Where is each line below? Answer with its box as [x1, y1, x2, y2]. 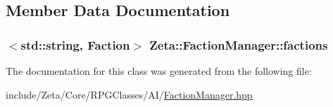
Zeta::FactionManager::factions [149, 36, 328, 53]
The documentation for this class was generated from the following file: [6, 64, 312, 78]
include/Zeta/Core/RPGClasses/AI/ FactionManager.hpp [6, 87, 253, 101]
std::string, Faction [20, 36, 130, 53]
